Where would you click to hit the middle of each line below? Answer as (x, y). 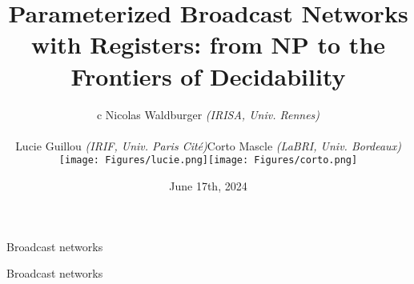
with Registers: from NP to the (208, 44)
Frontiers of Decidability (208, 76)
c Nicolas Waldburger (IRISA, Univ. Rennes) (208, 114)
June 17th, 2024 (208, 185)
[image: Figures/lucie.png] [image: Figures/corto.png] (208, 160)
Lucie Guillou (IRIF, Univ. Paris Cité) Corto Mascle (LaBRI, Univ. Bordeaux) (208, 145)
